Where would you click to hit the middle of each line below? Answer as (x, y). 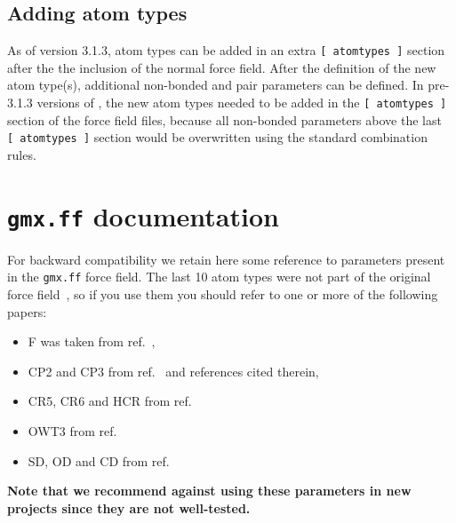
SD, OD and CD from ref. (99, 460)
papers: (27, 311)
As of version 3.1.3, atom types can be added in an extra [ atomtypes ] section (226, 50)
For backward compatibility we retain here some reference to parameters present (226, 259)
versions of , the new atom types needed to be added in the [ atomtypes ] (242, 103)
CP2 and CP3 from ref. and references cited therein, (173, 371)
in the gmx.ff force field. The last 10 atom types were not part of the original (219, 277)
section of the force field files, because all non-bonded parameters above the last (224, 119)
